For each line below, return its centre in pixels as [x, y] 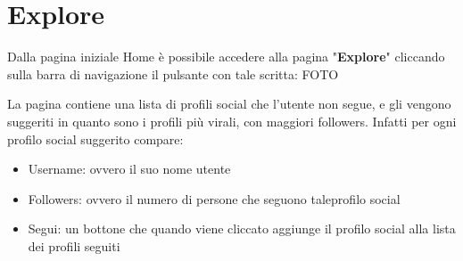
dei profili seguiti [74, 245]
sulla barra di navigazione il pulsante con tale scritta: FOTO [173, 73]
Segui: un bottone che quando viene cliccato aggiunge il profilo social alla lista [242, 228]
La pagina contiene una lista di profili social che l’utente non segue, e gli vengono [229, 104]
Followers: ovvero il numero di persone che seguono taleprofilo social [214, 198]
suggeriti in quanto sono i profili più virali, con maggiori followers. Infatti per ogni [232, 121]
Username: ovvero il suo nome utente [129, 169]
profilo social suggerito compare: [95, 139]
